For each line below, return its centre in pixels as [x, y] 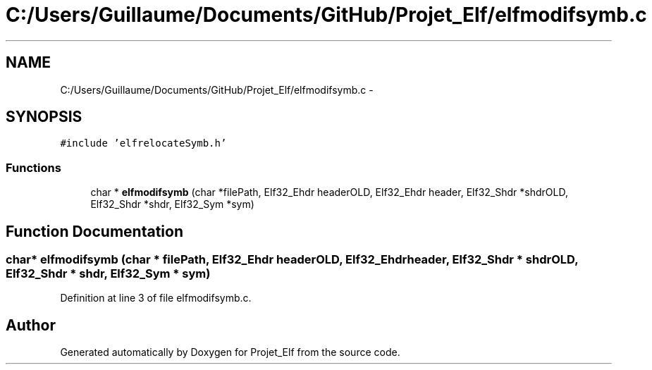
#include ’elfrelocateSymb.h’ [143, 143]
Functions [33, 167]
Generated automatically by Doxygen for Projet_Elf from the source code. [230, 352]
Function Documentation [94, 231]
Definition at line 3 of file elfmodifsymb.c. [156, 298]
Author [31, 325]
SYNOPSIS [44, 117]
